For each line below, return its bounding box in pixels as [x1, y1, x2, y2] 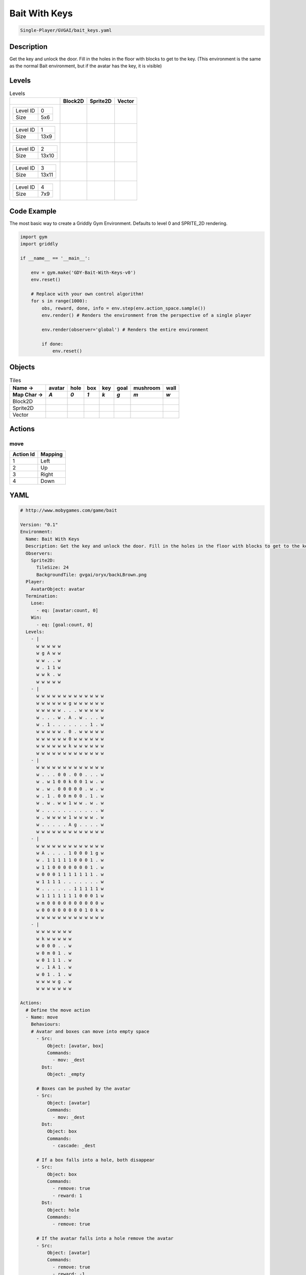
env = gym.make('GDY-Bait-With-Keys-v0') [31, 269, 136, 275]
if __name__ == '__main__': [20, 255, 90, 261]
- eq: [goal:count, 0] [36, 622, 93, 627]
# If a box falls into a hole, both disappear [36, 1157, 155, 1163]
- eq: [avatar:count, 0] [36, 607, 99, 613]
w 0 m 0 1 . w [36, 950, 71, 956]
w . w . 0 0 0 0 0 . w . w [36, 786, 104, 792]
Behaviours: [31, 1022, 61, 1027]
